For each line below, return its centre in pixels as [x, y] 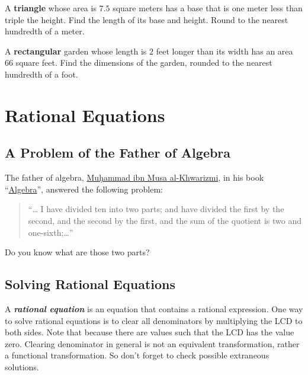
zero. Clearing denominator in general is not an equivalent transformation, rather [152, 343]
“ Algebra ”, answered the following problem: [84, 189]
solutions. [22, 366]
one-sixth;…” [51, 232]
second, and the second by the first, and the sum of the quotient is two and [165, 220]
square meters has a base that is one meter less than [208, 8]
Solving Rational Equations [90, 284]
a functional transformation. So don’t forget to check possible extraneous [137, 355]
